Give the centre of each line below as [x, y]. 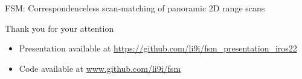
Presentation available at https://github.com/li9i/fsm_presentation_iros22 [158, 48]
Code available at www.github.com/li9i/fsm [100, 68]
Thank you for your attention [59, 28]
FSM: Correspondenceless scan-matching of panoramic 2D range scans [135, 8]
